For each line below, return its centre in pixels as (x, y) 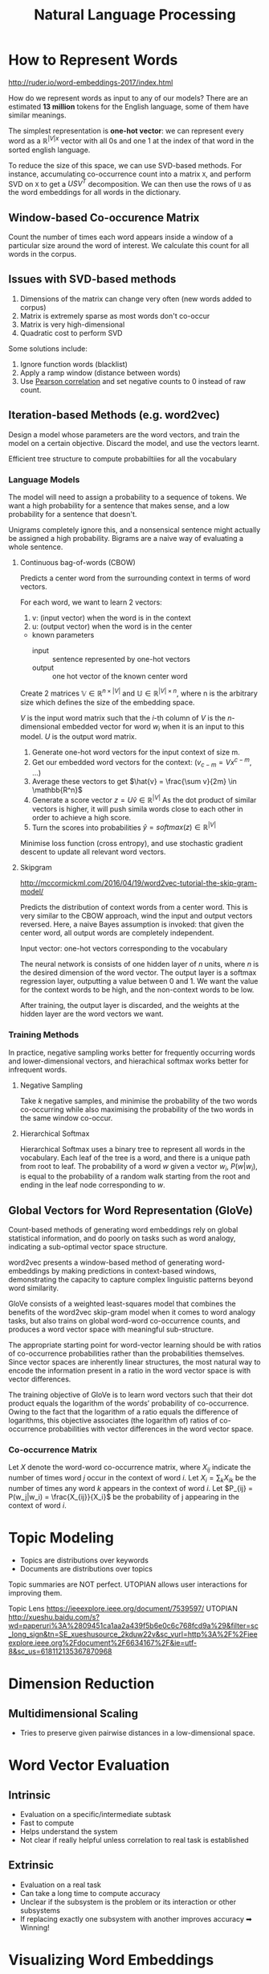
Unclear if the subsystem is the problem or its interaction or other (128, 1902)
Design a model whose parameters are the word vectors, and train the (124, 434)
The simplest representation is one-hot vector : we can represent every (126, 130)
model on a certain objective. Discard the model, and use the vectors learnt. (134, 443)
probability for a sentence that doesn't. (73, 514)
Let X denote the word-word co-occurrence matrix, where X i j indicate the (130, 1468)
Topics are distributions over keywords (84, 1560)
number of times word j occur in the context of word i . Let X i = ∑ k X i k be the (132, 1479)
